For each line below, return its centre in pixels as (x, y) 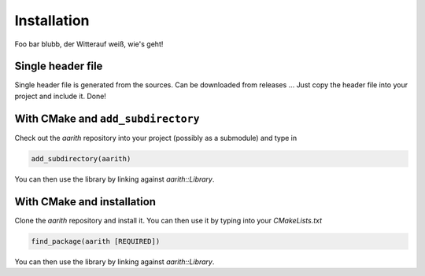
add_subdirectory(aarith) (81, 158)
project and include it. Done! (60, 96)
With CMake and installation (85, 202)
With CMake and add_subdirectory (107, 118)
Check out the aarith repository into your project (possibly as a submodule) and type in (156, 138)
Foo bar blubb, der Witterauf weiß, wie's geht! (89, 44)
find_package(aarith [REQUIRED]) (96, 241)
